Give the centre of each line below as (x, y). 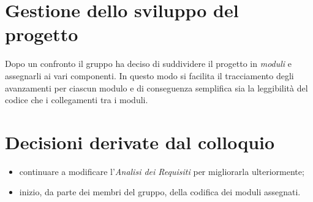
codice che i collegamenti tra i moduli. (77, 100)
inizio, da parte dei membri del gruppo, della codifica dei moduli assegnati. (160, 192)
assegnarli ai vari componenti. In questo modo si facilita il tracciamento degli (149, 75)
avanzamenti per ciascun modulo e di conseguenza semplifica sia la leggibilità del (156, 87)
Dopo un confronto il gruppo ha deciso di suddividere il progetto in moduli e (149, 64)
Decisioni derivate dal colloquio (140, 142)
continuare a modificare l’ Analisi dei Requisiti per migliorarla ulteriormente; (162, 171)
